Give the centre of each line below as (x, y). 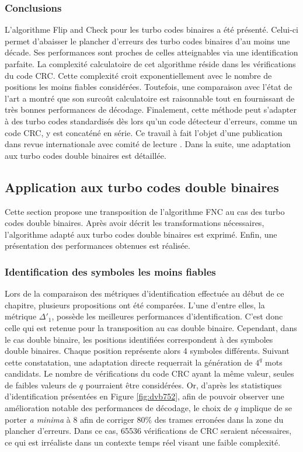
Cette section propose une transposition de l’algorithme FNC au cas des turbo (145, 211)
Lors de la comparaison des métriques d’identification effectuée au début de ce (144, 293)
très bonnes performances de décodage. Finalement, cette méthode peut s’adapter (151, 109)
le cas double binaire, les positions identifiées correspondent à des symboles (139, 339)
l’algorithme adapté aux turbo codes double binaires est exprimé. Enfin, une (141, 234)
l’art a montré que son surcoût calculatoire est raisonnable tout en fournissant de (150, 98)
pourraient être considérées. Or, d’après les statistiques (184, 385)
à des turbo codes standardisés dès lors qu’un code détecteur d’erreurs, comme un (151, 121)
